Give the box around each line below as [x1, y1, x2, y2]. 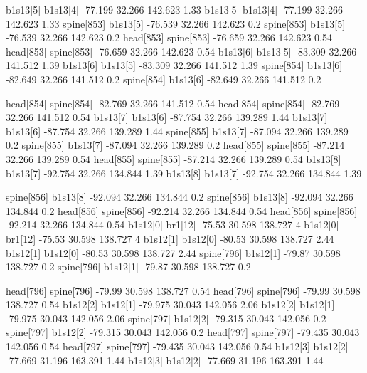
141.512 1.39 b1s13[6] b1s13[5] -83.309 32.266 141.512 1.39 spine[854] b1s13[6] [6, 58, 343, 73]
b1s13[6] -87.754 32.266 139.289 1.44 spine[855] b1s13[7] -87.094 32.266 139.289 [6, 123, 349, 138]
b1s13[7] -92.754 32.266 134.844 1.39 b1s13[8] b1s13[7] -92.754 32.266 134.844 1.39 [6, 165, 362, 180]
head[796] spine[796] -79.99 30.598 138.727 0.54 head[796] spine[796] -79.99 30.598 [6, 283, 361, 298]
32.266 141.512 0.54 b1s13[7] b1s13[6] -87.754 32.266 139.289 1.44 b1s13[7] [6, 110, 328, 125]
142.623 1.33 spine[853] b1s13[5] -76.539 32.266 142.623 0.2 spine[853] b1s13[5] [6, 16, 346, 31]
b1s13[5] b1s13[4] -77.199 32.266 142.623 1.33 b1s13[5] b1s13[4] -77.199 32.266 [6, 2, 343, 16]
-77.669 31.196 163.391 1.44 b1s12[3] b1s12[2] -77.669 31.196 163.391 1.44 [6, 352, 324, 367]
